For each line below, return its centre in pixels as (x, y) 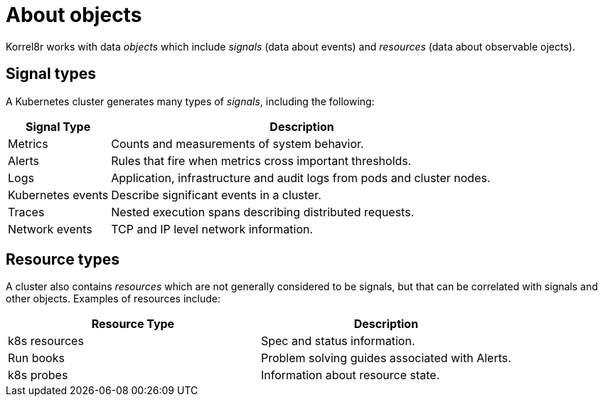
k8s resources (46, 341)
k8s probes (38, 375)
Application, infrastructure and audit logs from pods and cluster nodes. (301, 178)
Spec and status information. (338, 341)
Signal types (51, 74)
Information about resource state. (350, 375)
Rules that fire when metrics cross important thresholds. (261, 160)
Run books (36, 358)
